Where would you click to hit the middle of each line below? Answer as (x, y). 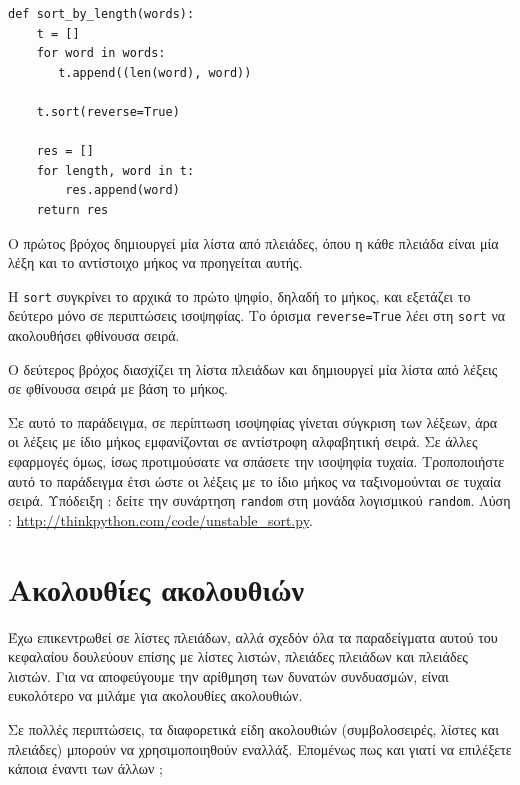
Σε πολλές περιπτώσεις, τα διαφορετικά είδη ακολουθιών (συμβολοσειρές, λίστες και (253, 728)
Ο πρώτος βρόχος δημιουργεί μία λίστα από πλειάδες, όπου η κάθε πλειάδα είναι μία (253, 242)
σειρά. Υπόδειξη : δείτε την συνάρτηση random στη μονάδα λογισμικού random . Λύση (259, 500)
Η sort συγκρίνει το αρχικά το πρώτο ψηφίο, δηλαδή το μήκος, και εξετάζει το (239, 295)
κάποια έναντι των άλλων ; (85, 768)
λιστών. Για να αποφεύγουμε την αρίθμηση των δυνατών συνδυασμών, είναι (228, 675)
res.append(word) (122, 190)
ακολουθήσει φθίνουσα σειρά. (94, 335)
